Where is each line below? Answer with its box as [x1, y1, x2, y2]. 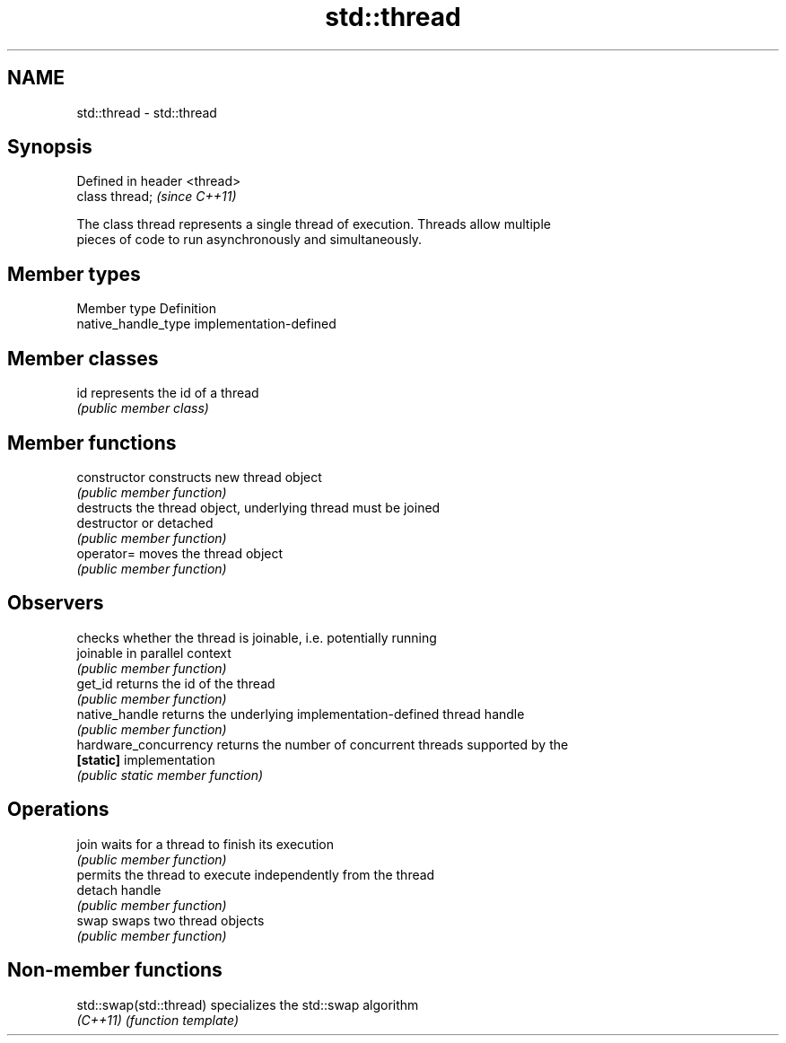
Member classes [7, 346, 159, 370]
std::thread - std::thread [76, 104, 217, 120]
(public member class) [76, 400, 209, 416]
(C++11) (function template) [76, 1012, 240, 1028]
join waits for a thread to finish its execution [76, 836, 335, 852]
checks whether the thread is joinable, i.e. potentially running [76, 629, 437, 645]
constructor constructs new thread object [76, 469, 322, 485]
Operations [7, 798, 109, 821]
